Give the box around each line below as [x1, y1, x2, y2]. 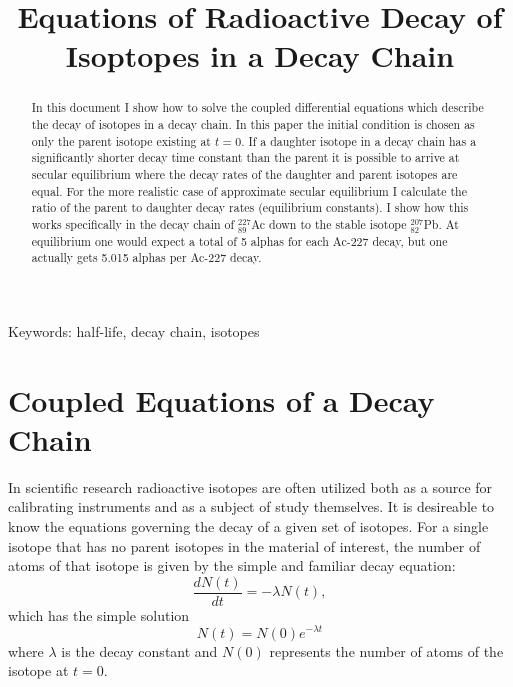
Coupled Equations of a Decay [8, 379, 435, 420]
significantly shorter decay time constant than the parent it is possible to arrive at [31, 149, 460, 166]
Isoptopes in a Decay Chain [65, 35, 455, 76]
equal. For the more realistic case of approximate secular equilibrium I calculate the [31, 182, 468, 199]
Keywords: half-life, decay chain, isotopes [8, 320, 260, 341]
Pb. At [423, 215, 459, 232]
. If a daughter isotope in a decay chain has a [241, 132, 477, 149]
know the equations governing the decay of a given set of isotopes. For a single [8, 516, 489, 537]
